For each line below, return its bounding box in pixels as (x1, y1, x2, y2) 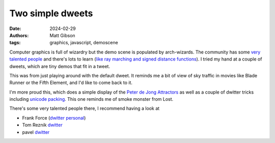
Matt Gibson (49, 32, 76, 38)
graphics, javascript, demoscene (49, 40, 118, 46)
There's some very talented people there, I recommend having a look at (9, 105, 160, 111)
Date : (9, 25, 21, 32)
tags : (9, 40, 21, 46)
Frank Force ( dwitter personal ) (22, 115, 86, 121)
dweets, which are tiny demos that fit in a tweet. (9, 63, 111, 69)
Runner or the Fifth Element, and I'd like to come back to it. (9, 79, 132, 86)
